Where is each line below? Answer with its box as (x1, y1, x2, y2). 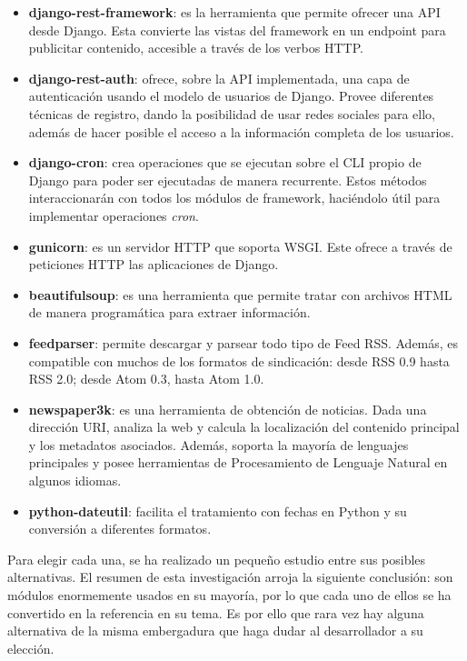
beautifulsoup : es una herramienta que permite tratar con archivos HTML (28, 285, 452, 304)
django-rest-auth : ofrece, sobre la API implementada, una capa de (28, 68, 410, 87)
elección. (7, 638, 55, 657)
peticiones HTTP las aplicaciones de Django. (28, 255, 279, 274)
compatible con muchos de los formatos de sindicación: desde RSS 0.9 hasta (28, 351, 450, 370)
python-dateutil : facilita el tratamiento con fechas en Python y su (28, 501, 407, 520)
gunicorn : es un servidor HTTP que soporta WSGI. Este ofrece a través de (28, 236, 452, 255)
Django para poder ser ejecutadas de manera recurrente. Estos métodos (28, 170, 427, 189)
